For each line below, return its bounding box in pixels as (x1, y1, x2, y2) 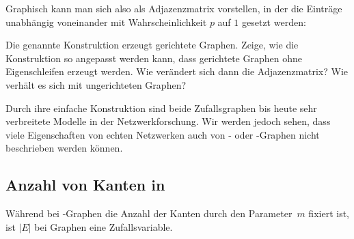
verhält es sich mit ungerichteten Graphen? (5, 77, 187, 92)
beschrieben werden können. (5, 141, 123, 155)
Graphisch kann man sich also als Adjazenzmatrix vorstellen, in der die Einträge (5, 1, 342, 15)
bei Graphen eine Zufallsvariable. (34, 219, 173, 234)
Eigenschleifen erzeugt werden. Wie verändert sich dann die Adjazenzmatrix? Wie (5, 64, 349, 79)
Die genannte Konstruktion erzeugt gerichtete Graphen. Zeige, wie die (5, 38, 299, 52)
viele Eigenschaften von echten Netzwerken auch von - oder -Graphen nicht (5, 127, 320, 141)
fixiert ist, (308, 206, 349, 221)
